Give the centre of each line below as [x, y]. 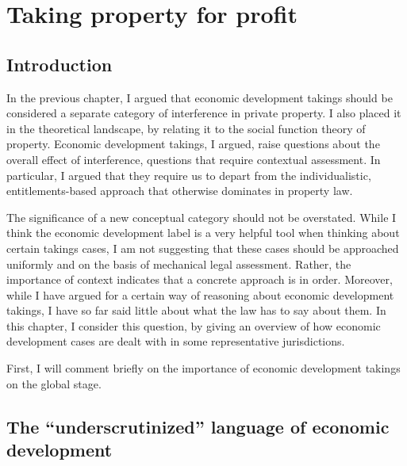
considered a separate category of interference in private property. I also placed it [204, 113]
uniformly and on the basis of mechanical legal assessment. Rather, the [179, 264]
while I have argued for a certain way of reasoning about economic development [200, 294]
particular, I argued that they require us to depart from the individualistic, [189, 175]
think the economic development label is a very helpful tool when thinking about [203, 233]
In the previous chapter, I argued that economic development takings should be [200, 97]
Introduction [60, 64]
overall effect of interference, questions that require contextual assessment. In [194, 159]
